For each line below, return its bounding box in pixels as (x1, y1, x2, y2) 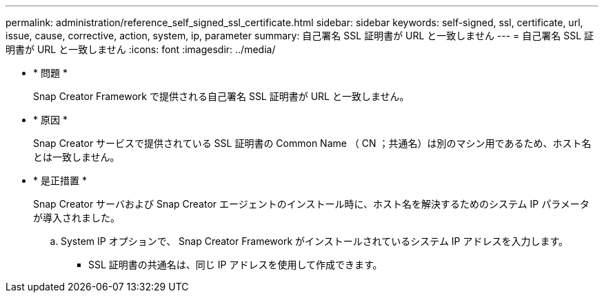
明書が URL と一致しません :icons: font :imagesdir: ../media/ (6, 43, 276, 55)
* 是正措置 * (33, 175, 87, 186)
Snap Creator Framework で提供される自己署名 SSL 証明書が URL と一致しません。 (33, 90, 410, 102)
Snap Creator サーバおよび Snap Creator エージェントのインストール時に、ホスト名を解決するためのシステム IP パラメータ (33, 198, 590, 210)
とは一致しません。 (33, 151, 120, 163)
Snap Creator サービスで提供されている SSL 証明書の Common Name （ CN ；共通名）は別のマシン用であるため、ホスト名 (33, 137, 592, 149)
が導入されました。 (33, 212, 120, 223)
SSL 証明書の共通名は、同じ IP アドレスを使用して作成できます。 (88, 259, 383, 270)
